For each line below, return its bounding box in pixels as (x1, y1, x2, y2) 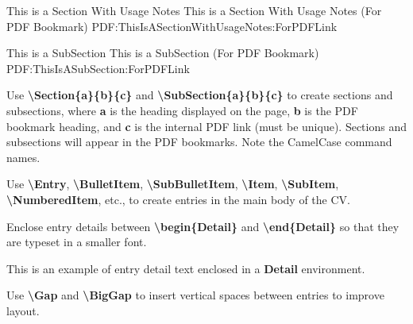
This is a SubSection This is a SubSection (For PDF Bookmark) (6, 44, 319, 61)
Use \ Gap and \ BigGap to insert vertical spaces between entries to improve (6, 287, 384, 303)
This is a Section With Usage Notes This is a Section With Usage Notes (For (6, 2, 382, 18)
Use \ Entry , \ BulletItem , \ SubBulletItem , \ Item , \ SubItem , (6, 175, 339, 192)
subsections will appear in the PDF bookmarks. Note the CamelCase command (6, 133, 392, 150)
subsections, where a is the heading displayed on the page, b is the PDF (6, 102, 358, 118)
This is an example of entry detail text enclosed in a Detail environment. (6, 260, 365, 276)
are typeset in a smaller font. (6, 233, 147, 250)
